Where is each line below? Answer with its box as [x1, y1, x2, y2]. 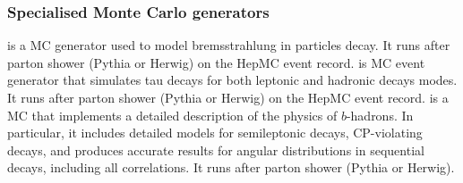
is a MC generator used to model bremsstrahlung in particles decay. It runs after [7, 36, 450, 54]
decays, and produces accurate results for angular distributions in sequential [7, 140, 424, 159]
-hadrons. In [346, 105, 414, 124]
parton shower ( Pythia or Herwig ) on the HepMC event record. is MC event [7, 53, 425, 71]
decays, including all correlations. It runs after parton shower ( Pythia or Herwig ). [7, 158, 455, 177]
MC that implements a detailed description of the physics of [7, 105, 338, 124]
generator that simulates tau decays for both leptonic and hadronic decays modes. [7, 71, 458, 89]
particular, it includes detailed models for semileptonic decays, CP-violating [7, 123, 423, 142]
